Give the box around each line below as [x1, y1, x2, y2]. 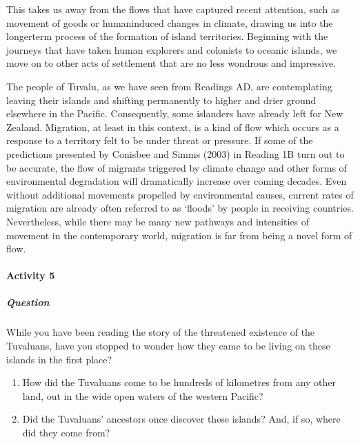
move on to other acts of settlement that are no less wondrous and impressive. [6, 56, 337, 70]
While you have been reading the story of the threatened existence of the [6, 325, 315, 339]
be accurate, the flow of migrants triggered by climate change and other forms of [6, 160, 347, 174]
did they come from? [22, 425, 110, 439]
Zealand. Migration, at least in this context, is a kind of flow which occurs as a [6, 119, 339, 134]
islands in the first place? [6, 352, 112, 366]
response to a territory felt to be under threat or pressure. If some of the [6, 133, 313, 148]
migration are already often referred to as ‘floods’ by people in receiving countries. [6, 201, 354, 215]
